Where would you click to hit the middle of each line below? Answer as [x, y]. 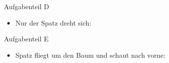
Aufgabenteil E [26, 39]
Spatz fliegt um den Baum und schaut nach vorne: [90, 55]
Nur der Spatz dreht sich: [53, 22]
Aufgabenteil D [27, 6]
